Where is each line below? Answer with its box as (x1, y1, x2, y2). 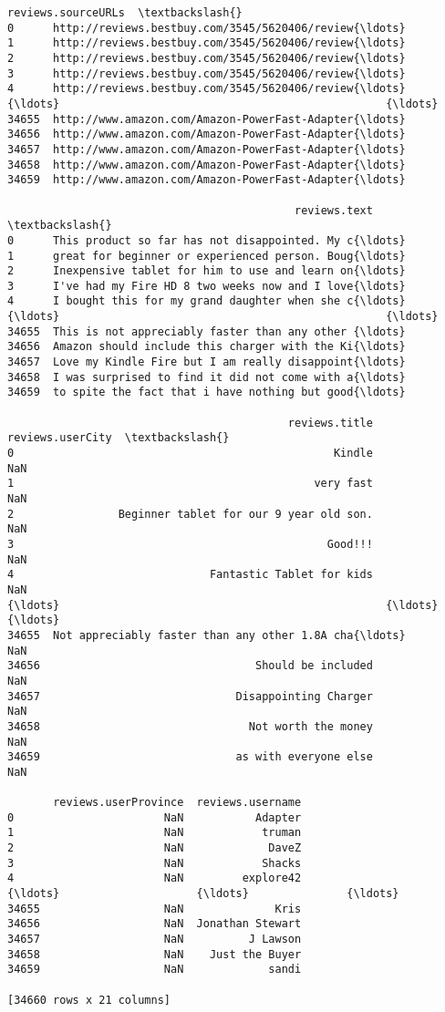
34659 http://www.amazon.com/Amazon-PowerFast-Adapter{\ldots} (7, 173, 406, 187)
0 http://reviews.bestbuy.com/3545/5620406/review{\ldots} (7, 21, 406, 35)
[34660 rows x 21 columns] (7, 993, 171, 1007)
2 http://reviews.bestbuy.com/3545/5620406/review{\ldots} (7, 51, 406, 65)
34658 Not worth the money (7, 719, 373, 733)
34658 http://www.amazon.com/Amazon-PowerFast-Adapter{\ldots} (7, 158, 406, 171)
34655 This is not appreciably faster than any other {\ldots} (7, 325, 406, 338)
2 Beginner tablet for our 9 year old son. (7, 507, 373, 521)
